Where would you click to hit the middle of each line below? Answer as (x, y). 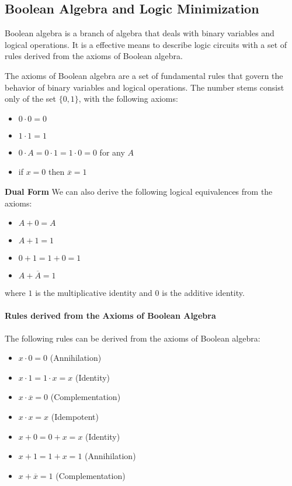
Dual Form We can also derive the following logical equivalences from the (139, 191)
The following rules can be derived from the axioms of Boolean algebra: (133, 338)
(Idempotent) (75, 416)
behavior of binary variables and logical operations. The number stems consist (145, 87)
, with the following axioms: (128, 99)
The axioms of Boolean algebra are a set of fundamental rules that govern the (144, 75)
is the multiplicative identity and (94, 293)
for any (112, 152)
